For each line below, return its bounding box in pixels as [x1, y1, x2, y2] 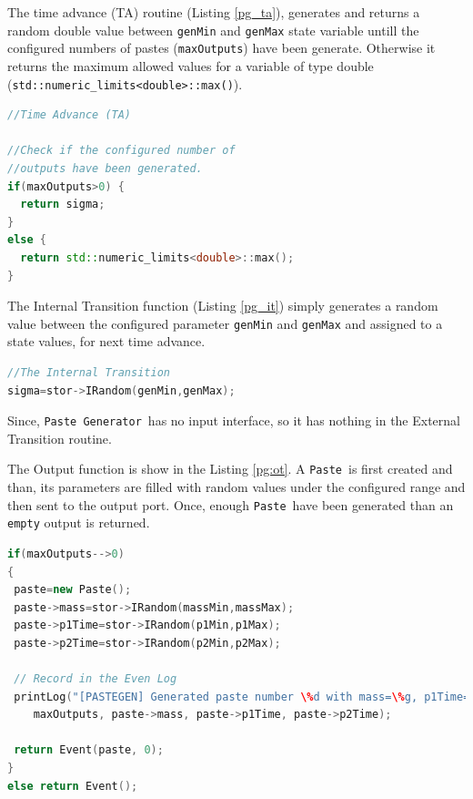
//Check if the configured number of [7, 144, 236, 158]
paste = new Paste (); [14, 583, 132, 597]
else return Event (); [7, 779, 138, 793]
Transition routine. [7, 428, 112, 447]
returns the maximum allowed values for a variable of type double [7, 56, 374, 75]
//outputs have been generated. [7, 161, 203, 175]
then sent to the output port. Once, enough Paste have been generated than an [7, 495, 454, 514]
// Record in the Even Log [14, 672, 177, 686]
